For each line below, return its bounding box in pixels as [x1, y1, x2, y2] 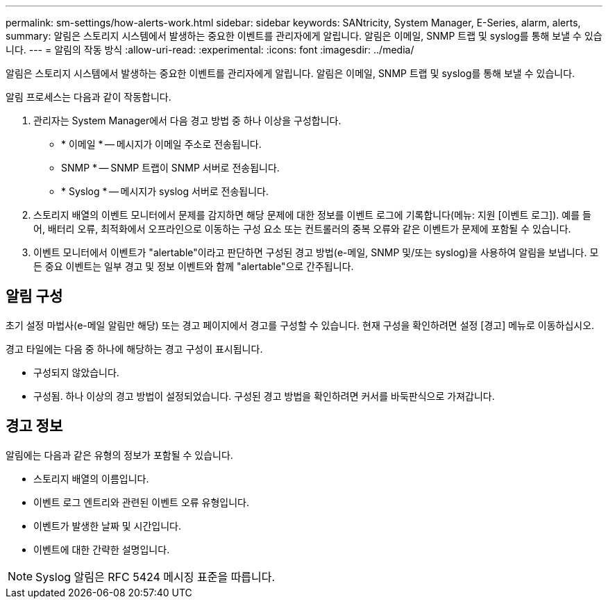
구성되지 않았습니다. [33, 366, 119, 378]
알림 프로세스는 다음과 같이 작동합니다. [6, 91, 171, 103]
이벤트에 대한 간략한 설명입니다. [33, 543, 170, 555]
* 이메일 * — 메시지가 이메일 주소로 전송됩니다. [61, 138, 262, 150]
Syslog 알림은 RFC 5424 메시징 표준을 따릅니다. [35, 569, 276, 584]
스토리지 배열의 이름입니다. [33, 472, 149, 485]
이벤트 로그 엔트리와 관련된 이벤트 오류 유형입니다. [33, 496, 250, 508]
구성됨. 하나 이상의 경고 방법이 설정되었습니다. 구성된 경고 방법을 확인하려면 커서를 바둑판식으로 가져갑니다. [33, 389, 495, 402]
